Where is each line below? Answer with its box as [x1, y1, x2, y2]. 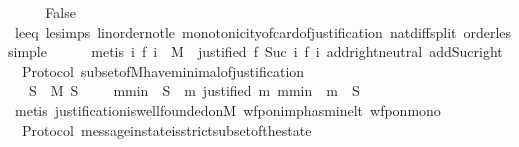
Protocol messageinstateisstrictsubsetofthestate [21, 119, 312, 140]
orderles [463, 21, 512, 42]
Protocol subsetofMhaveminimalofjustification [21, 60, 305, 81]
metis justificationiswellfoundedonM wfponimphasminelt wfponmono [14, 99, 441, 120]
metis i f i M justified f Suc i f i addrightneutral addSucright [91, 41, 503, 62]
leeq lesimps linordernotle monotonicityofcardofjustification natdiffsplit [14, 21, 457, 42]
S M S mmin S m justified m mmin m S [28, 80, 360, 101]
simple [8, 41, 47, 62]
